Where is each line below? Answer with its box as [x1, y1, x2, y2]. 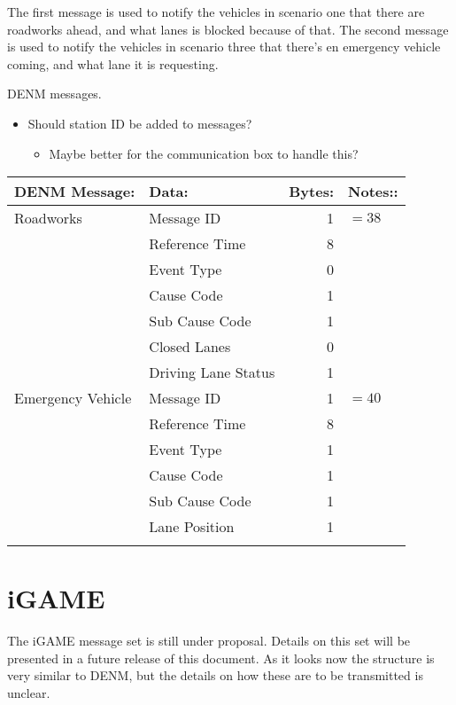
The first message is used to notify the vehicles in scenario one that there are [7, 3, 425, 20]
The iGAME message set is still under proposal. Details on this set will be [7, 631, 411, 650]
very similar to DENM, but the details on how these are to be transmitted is [7, 666, 423, 685]
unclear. [7, 684, 50, 702]
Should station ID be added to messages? [27, 114, 252, 132]
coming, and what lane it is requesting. [7, 54, 219, 73]
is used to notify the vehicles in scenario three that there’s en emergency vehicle [7, 37, 441, 56]
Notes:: [348, 181, 398, 202]
